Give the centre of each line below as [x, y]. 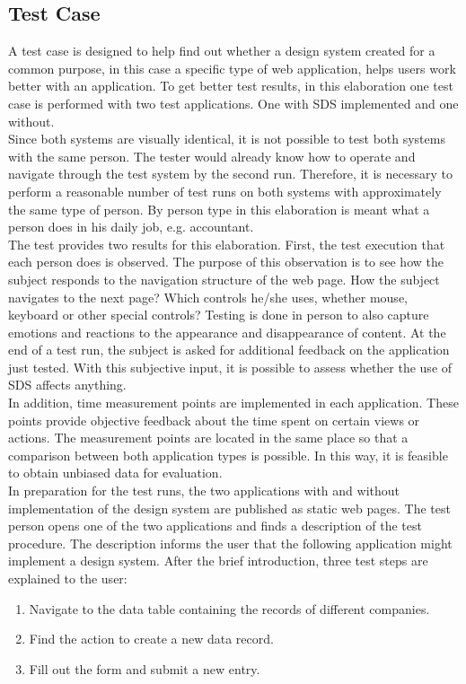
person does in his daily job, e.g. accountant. [131, 227]
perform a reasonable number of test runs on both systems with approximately [225, 191]
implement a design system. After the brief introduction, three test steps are [218, 561]
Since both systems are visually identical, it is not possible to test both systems [227, 139]
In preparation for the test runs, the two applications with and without [204, 491]
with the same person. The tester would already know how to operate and [212, 156]
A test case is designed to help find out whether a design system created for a [222, 51]
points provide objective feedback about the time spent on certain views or [214, 420]
